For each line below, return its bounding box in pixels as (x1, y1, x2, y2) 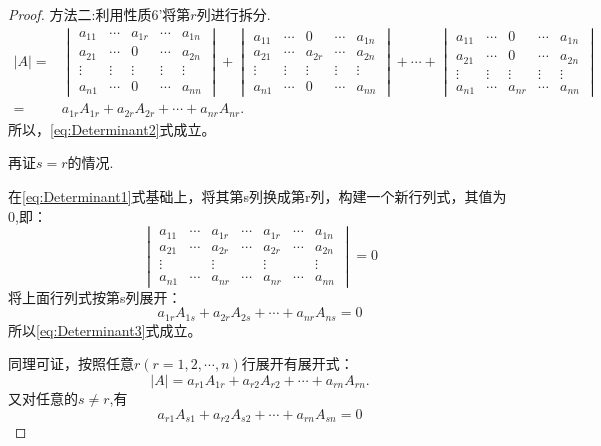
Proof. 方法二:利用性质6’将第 (8, 4, 191, 24)
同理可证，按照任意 (8, 353, 134, 374)
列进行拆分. (196, 4, 271, 24)
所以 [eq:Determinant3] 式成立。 (8, 319, 202, 340)
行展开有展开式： (241, 353, 354, 374)
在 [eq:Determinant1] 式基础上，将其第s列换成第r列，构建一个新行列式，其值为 (8, 185, 507, 206)
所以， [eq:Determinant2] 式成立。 (8, 118, 216, 139)
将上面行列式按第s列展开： (8, 286, 182, 307)
